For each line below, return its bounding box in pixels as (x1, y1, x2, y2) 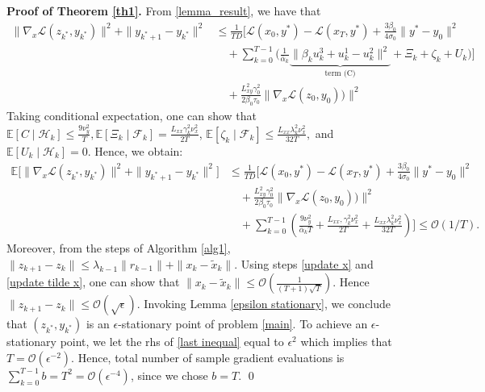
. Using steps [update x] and (234, 255, 374, 272)
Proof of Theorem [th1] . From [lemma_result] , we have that (6, 2, 321, 19)
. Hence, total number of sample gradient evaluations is (71, 348, 345, 365)
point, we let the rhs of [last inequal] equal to (60, 333, 284, 350)
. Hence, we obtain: (87, 142, 183, 159)
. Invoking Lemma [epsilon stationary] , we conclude (136, 295, 391, 312)
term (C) (324, 69, 356, 77)
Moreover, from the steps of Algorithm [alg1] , (6, 240, 231, 256)
